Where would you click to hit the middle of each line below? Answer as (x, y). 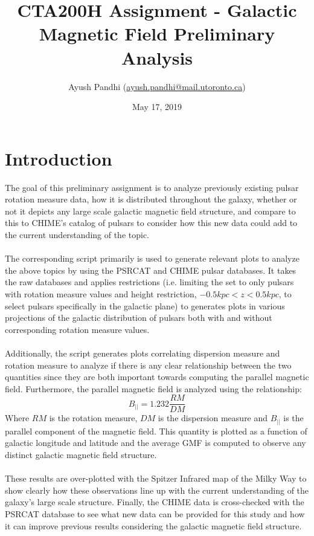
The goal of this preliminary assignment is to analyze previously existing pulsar (152, 187)
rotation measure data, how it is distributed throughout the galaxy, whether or (151, 199)
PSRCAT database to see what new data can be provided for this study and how (155, 514)
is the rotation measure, (93, 418)
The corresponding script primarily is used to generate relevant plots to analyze (152, 258)
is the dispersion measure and (213, 418)
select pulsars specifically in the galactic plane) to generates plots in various (145, 305)
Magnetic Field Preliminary (157, 34)
